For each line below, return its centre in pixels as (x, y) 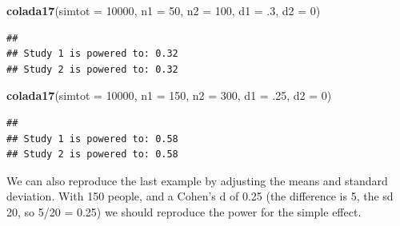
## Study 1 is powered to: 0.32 (92, 54)
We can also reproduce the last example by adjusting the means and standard (197, 180)
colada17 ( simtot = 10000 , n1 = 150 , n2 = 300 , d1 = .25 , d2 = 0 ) (169, 95)
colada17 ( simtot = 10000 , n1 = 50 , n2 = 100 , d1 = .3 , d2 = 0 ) (164, 10)
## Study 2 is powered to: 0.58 (92, 155)
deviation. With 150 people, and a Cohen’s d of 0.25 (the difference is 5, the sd (200, 196)
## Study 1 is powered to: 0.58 (92, 139)
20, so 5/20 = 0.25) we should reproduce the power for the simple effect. (184, 211)
